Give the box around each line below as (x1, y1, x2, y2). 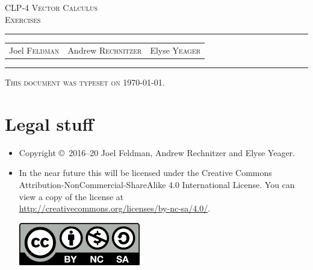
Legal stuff (5, 111, 94, 136)
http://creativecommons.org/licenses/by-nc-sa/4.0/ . (19, 202, 211, 215)
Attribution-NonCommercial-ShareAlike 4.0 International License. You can (19, 178, 295, 190)
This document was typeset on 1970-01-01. (5, 76, 165, 89)
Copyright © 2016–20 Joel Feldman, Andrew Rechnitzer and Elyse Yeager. (19, 146, 295, 159)
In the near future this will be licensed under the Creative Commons (19, 166, 272, 179)
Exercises (5, 13, 41, 25)
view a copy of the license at (19, 190, 124, 202)
